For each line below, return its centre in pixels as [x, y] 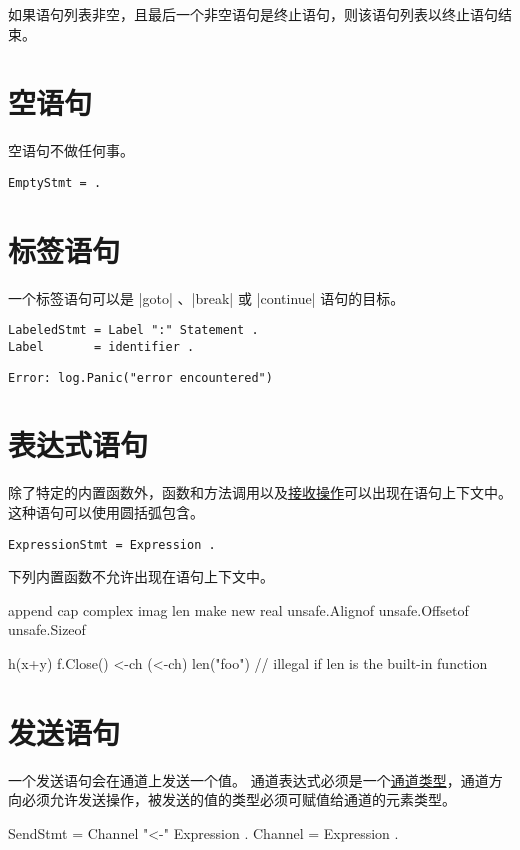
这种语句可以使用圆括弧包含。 [106, 511]
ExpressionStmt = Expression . [112, 544]
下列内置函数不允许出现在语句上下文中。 [141, 576]
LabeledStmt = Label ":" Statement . [133, 330]
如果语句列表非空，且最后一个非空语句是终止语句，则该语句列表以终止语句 [253, 14]
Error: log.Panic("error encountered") [140, 377]
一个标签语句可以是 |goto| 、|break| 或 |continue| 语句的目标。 [206, 297]
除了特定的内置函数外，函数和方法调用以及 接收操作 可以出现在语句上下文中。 [260, 492]
